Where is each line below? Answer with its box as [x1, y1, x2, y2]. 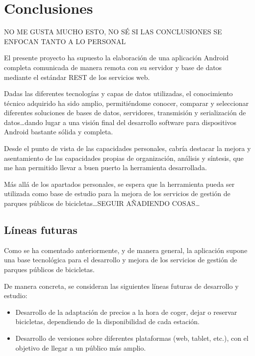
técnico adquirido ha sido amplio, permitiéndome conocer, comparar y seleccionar [4, 98, 249, 108]
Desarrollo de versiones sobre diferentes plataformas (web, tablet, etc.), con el [15, 332, 249, 343]
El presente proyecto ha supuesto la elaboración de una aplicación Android [4, 52, 229, 63]
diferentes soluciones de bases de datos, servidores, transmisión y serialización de [4, 107, 246, 118]
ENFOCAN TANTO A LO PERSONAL [4, 36, 126, 46]
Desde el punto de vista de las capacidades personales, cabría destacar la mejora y [4, 143, 251, 153]
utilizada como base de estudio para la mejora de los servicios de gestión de [4, 188, 230, 199]
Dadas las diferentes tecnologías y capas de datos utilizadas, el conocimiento [4, 88, 233, 99]
